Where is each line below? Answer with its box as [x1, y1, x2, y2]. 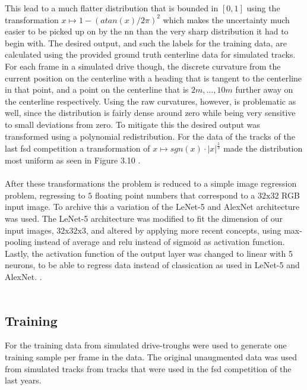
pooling [5, 235, 32, 248]
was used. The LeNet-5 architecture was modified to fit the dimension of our [5, 212, 283, 225]
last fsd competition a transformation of [5, 142, 150, 155]
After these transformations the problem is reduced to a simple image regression [5, 177, 297, 190]
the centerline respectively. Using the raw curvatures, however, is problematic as [5, 95, 296, 107]
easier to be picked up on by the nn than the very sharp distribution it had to [5, 25, 289, 37]
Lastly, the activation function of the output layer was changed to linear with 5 [5, 247, 293, 259]
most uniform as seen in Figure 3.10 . [5, 154, 141, 166]
